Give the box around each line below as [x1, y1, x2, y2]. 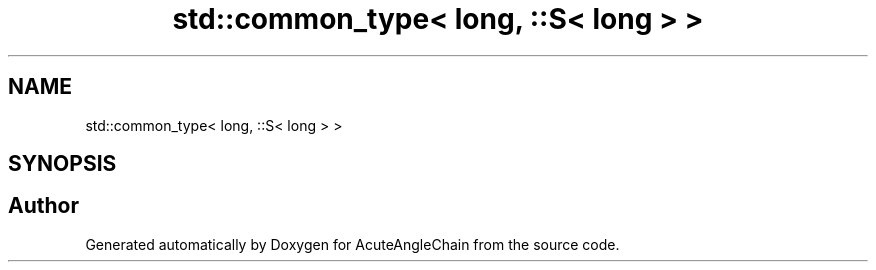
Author [8, 193, 79, 219]
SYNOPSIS [8, 151, 117, 177]
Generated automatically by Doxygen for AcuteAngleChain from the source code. [85, 235, 620, 253]
